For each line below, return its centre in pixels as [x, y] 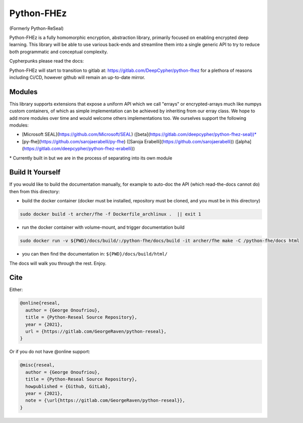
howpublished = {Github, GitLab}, [68, 386]
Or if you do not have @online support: [50, 352]
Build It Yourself [35, 172]
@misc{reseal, [37, 365]
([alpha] [243, 141]
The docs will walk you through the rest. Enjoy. [58, 263]
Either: [16, 290]
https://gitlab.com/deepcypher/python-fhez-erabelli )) [79, 149]
